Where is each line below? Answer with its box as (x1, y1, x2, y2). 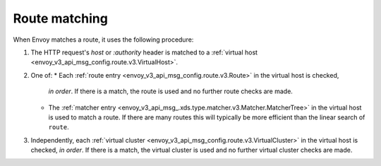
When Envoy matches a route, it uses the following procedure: (13, 35, 194, 44)
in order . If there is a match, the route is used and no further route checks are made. (48, 87, 293, 95)
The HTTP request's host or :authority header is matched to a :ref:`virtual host (30, 48, 258, 57)
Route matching (13, 11, 109, 26)
